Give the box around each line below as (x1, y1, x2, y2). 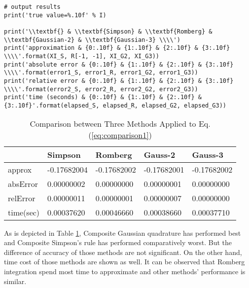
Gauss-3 (192, 148, 223, 160)
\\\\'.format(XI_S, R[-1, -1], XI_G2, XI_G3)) (4, 52, 159, 60)
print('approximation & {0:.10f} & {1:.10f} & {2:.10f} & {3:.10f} (4, 44, 230, 52)
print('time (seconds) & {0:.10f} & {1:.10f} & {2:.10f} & (4, 94, 202, 101)
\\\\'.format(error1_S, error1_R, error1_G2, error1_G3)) (4, 69, 198, 76)
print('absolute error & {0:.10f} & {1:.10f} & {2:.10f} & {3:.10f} (4, 61, 234, 68)
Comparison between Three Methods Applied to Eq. (30, 117, 211, 129)
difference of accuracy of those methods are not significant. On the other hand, (4, 247, 242, 257)
